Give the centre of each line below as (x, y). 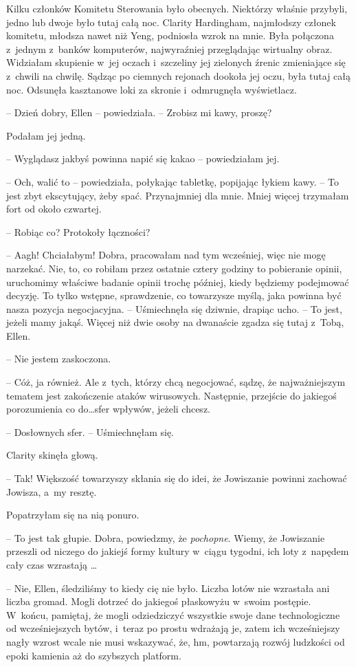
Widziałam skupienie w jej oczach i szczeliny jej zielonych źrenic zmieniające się (176, 62)
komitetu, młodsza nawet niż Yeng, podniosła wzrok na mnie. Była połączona (170, 35)
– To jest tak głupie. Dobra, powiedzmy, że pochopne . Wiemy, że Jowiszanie (166, 537)
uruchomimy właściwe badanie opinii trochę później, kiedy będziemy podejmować (178, 282)
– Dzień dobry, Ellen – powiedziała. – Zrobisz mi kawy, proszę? (139, 112)
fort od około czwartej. (54, 209)
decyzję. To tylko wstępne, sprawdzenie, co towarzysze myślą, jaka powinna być (174, 295)
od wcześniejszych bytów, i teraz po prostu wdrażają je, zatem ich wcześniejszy (173, 628)
